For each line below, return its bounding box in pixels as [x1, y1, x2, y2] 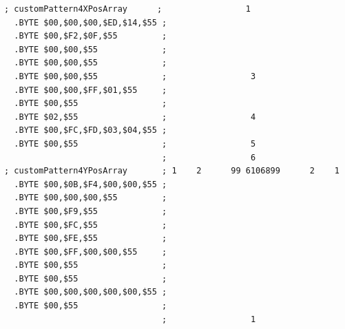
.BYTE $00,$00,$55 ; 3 [14, 71, 256, 81]
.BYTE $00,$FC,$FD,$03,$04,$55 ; [14, 125, 167, 136]
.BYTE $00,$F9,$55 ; [14, 206, 167, 216]
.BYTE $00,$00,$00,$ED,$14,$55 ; [14, 17, 167, 28]
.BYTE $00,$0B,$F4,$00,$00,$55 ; [14, 179, 167, 189]
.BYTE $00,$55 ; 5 [14, 138, 256, 149]
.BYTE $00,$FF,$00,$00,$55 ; [14, 246, 167, 257]
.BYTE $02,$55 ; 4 [14, 112, 256, 122]
